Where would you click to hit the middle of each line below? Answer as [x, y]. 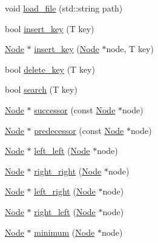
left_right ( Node [65, 191]
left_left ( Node [62, 151]
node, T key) [130, 49]
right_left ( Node [65, 211]
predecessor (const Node [79, 130]
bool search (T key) [41, 89]
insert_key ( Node [67, 49]
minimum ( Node [64, 232]
